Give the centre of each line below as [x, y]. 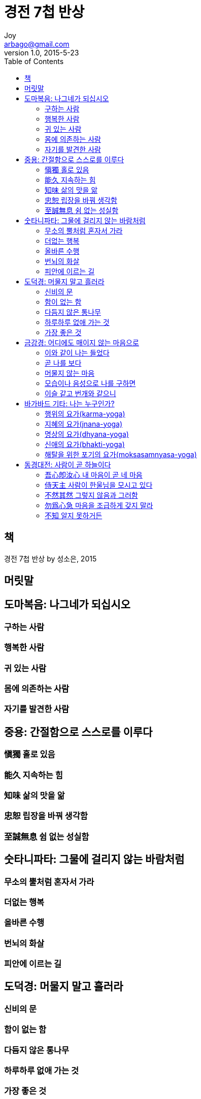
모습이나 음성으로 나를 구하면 [90, 383]
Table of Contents [34, 61]
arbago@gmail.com [37, 44]
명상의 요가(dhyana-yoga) [87, 434]
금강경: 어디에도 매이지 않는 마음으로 [82, 342]
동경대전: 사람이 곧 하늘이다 [68, 464]
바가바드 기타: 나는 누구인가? [70, 403]
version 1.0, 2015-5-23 [42, 52]
